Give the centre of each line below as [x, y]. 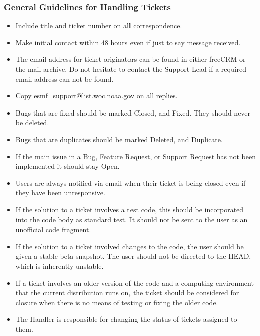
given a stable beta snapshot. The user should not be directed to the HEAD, [133, 256]
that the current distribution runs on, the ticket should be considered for [127, 293]
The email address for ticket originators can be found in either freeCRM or [131, 59]
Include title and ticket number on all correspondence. [99, 25]
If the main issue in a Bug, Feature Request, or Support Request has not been [136, 156]
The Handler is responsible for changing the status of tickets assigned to [126, 319]
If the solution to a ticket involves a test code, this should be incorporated [129, 209]
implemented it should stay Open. [68, 166]
